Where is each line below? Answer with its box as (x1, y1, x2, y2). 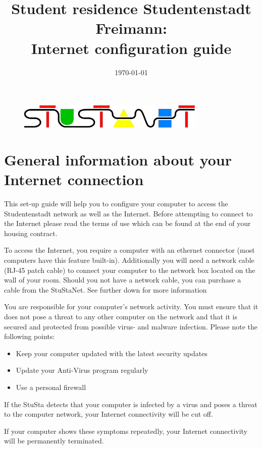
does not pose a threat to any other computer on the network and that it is (4, 311, 237, 321)
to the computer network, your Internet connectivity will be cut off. (4, 409, 213, 419)
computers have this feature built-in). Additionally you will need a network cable (4, 255, 254, 265)
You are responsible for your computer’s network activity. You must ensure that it (4, 301, 258, 312)
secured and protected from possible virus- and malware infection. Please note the (4, 321, 258, 331)
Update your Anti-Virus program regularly (16, 365, 148, 375)
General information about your (4, 149, 232, 170)
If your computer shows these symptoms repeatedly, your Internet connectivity (4, 425, 248, 436)
